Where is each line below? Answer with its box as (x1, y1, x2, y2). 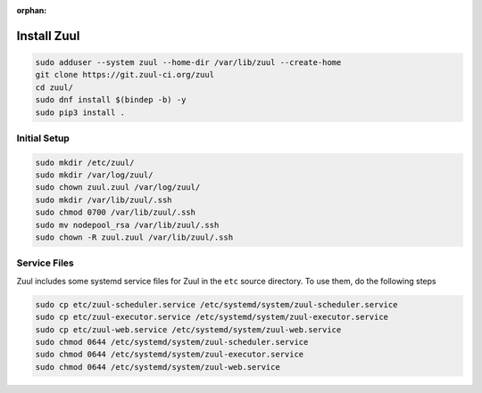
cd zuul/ (35, 82, 74, 93)
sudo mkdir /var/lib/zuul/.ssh (35, 194, 173, 205)
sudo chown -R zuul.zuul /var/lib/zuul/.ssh (35, 233, 234, 242)
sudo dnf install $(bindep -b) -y (35, 94, 187, 105)
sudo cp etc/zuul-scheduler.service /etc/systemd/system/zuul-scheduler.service (35, 299, 398, 309)
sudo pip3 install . (35, 107, 125, 118)
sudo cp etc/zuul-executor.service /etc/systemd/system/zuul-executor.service (35, 312, 388, 323)
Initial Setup (16, 132, 71, 144)
